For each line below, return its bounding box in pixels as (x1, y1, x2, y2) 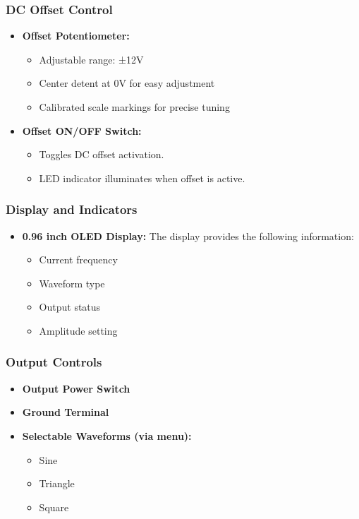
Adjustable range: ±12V (39, 52, 144, 66)
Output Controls (6, 353, 102, 371)
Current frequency (39, 252, 118, 267)
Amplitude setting (39, 323, 118, 338)
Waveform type (39, 275, 105, 290)
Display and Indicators (6, 201, 138, 218)
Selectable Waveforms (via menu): (22, 428, 192, 443)
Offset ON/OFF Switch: (22, 123, 142, 138)
